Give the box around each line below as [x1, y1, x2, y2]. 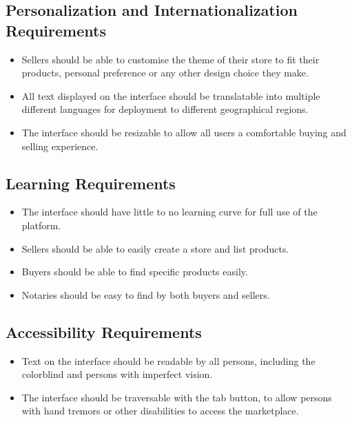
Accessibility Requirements [6, 321, 202, 342]
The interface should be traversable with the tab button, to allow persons [21, 390, 332, 404]
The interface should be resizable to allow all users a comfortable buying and [21, 125, 346, 139]
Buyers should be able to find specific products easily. [21, 264, 248, 279]
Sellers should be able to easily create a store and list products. [21, 241, 289, 255]
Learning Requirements [6, 172, 176, 193]
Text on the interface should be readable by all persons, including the [21, 353, 315, 368]
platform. [21, 218, 61, 232]
